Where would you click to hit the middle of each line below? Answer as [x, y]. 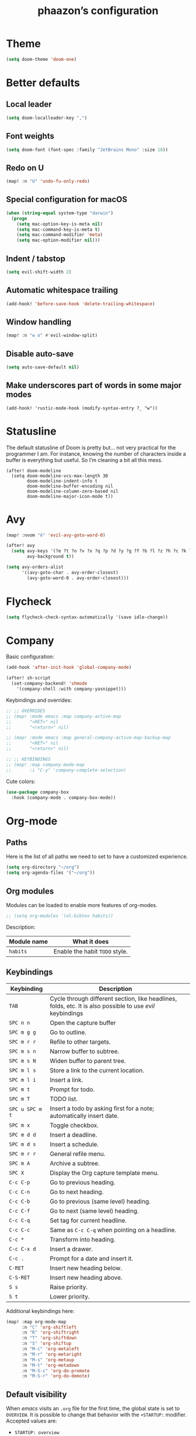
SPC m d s [22, 1144]
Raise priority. [69, 1287]
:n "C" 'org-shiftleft [49, 1327]
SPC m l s [22, 1070]
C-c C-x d [22, 1249]
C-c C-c [20, 1230]
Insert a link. [66, 1080]
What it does [91, 941]
